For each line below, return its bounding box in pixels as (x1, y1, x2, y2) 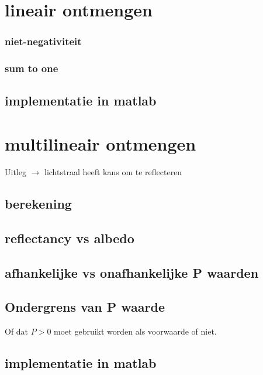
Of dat (5, 325, 29, 337)
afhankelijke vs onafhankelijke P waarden (5, 263, 259, 281)
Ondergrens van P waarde (5, 298, 165, 316)
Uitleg (5, 165, 26, 178)
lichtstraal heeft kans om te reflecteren (44, 165, 182, 178)
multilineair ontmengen (5, 132, 196, 156)
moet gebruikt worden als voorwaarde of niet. (54, 325, 217, 337)
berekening (5, 194, 72, 212)
